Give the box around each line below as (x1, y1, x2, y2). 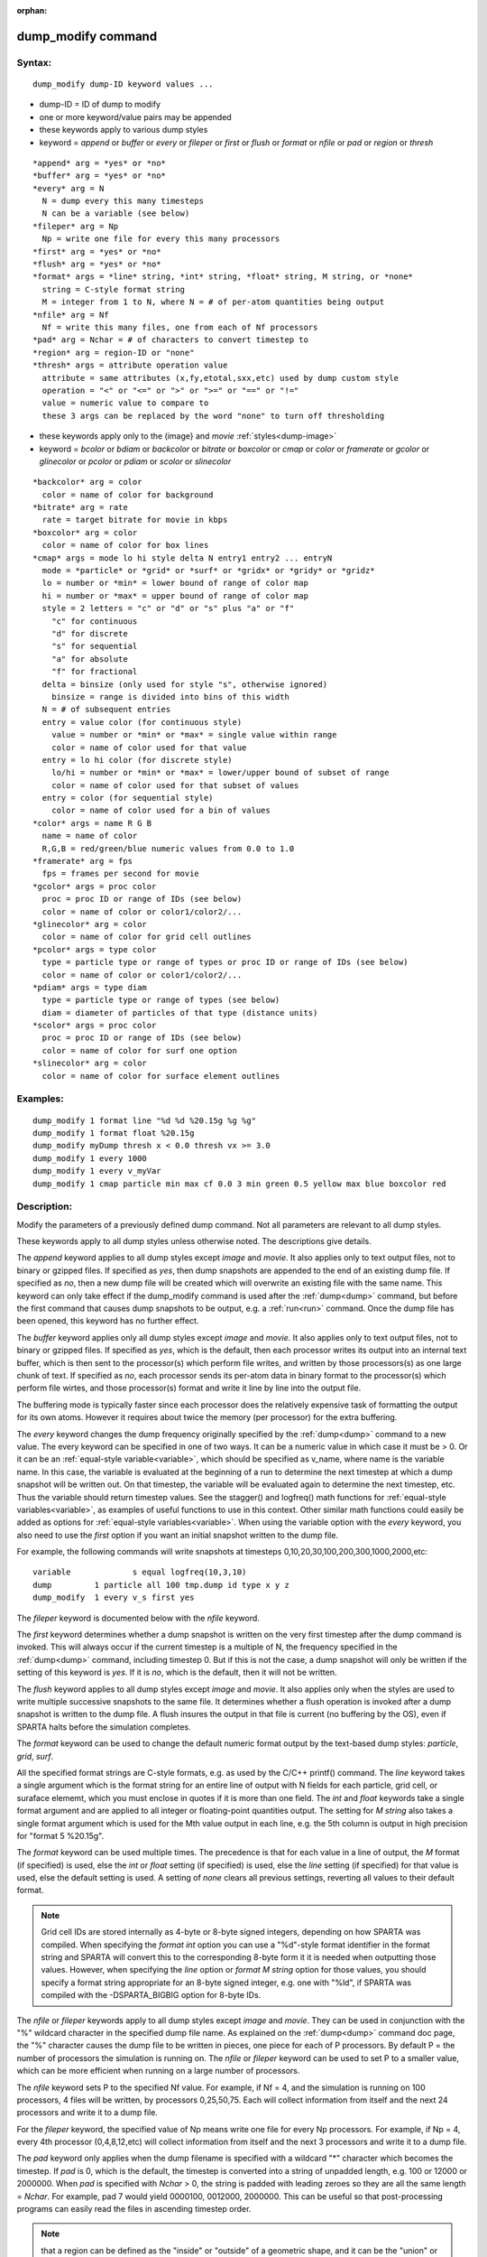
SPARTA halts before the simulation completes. (16, 1721, 191, 1732)
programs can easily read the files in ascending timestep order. (16, 2204, 252, 2215)
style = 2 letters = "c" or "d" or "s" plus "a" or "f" (41, 603, 295, 614)
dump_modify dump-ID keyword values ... (32, 79, 214, 89)
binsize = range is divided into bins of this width (51, 692, 290, 701)
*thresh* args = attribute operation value (32, 360, 228, 370)
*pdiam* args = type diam (32, 982, 148, 992)
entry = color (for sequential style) (41, 793, 214, 803)
